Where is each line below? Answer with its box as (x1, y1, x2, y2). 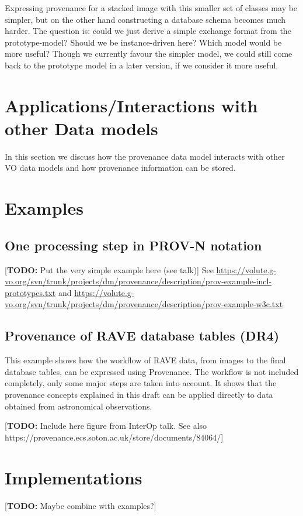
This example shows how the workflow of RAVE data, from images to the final (5, 354, 286, 366)
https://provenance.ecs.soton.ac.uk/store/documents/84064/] (5, 431, 224, 443)
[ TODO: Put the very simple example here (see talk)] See (5, 263, 214, 276)
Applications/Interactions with (5, 93, 258, 117)
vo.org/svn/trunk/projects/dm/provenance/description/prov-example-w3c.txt (5, 298, 283, 310)
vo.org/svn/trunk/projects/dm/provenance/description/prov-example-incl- (5, 275, 272, 287)
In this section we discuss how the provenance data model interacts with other (5, 150, 285, 162)
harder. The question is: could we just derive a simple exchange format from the (5, 25, 291, 37)
